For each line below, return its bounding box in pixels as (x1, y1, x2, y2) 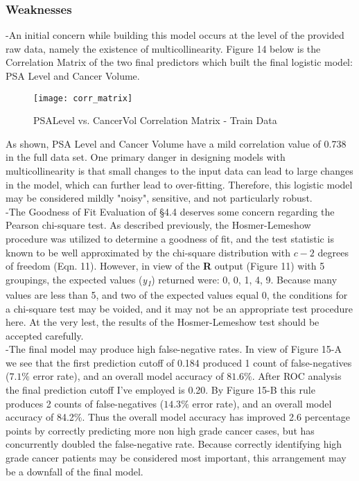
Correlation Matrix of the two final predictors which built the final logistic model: (6, 55, 353, 69)
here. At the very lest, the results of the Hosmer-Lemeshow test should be (6, 315, 319, 329)
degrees (317, 245, 349, 259)
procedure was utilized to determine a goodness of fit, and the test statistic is (6, 231, 334, 245)
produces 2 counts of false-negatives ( (6, 396, 164, 410)
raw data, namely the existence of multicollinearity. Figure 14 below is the (6, 41, 321, 55)
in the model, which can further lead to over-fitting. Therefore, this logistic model (6, 177, 353, 191)
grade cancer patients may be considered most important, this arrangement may (6, 451, 347, 465)
